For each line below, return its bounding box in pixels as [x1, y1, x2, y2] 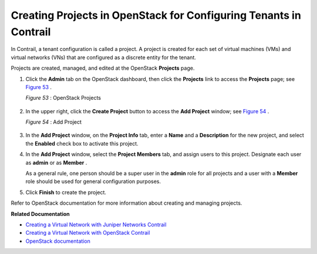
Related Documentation [11, 210, 70, 217]
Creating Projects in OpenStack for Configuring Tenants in [11, 9, 302, 22]
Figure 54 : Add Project [25, 118, 82, 126]
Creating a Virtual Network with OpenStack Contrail [25, 229, 150, 236]
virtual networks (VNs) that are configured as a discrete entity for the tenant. [11, 53, 197, 61]
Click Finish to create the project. [25, 188, 107, 196]
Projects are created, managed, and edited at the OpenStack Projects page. [11, 65, 195, 72]
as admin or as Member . [25, 159, 87, 166]
